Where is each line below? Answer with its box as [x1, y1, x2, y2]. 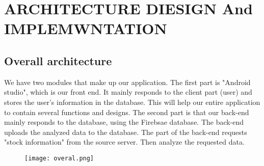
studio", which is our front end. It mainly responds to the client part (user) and [4, 87, 252, 97]
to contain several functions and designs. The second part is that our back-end [4, 106, 249, 117]
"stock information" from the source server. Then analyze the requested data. [4, 136, 245, 147]
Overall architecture [4, 52, 112, 68]
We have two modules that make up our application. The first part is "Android [4, 76, 251, 87]
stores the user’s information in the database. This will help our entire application [4, 96, 260, 107]
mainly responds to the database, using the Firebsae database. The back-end [4, 117, 244, 127]
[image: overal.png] [24, 154, 94, 162]
